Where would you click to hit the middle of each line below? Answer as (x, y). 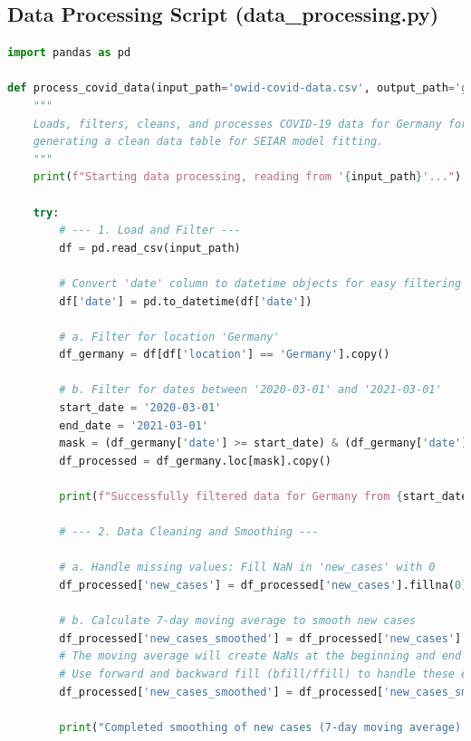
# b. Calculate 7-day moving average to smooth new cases (238, 621)
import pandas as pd (69, 53)
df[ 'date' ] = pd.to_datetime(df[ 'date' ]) (186, 301)
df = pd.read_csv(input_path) (150, 248)
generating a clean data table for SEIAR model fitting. (208, 142)
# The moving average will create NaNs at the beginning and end (260, 656)
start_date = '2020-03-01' (140, 408)
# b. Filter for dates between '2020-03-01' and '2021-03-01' (250, 390)
